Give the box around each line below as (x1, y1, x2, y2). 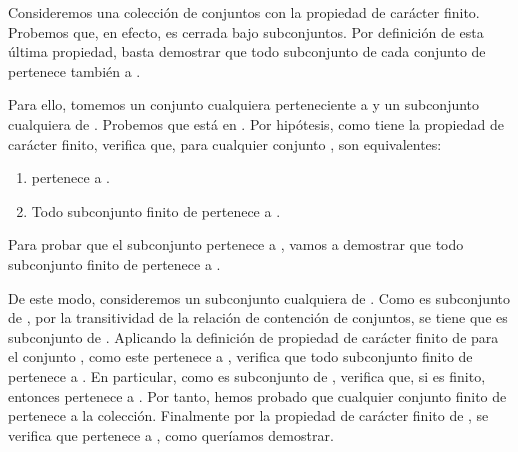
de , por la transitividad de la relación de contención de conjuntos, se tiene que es (8, 307, 508, 328)
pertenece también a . (8, 60, 141, 81)
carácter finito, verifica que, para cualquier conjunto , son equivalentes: (8, 133, 442, 154)
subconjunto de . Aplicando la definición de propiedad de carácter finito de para (8, 326, 499, 347)
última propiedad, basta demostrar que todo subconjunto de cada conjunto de (8, 41, 486, 62)
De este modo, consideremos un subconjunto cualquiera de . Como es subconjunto (8, 287, 510, 308)
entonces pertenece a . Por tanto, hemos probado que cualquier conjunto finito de (8, 385, 507, 406)
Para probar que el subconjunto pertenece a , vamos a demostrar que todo (8, 234, 464, 255)
